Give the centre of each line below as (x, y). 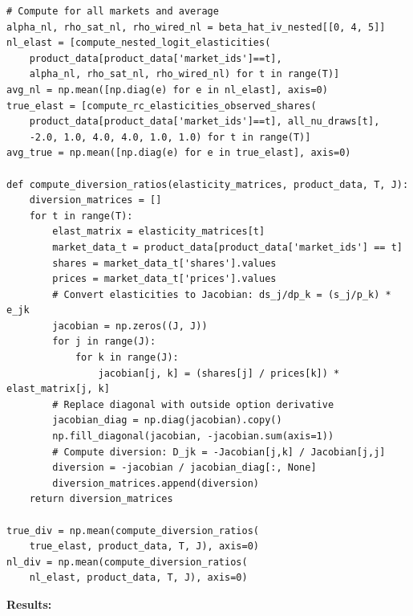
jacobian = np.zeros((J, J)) (130, 326)
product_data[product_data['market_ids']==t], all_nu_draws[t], (204, 122)
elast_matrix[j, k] (58, 389)
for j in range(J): (104, 342)
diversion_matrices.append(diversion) (156, 483)
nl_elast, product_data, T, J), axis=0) (138, 578)
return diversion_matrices (101, 499)
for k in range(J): (127, 358)
